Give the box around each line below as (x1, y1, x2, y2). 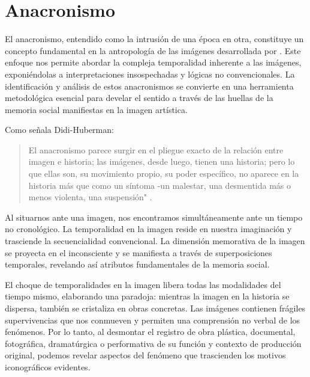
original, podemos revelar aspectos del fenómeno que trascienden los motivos (5, 349, 286, 361)
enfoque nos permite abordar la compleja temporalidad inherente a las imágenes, (5, 56, 302, 69)
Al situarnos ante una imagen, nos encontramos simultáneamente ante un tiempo (5, 210, 303, 223)
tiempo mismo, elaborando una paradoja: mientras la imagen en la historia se (5, 290, 290, 302)
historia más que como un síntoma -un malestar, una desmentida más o (28, 179, 291, 191)
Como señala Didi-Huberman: (5, 123, 114, 136)
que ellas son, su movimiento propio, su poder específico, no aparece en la (28, 167, 299, 180)
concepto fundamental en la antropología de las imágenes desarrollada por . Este (5, 44, 301, 57)
